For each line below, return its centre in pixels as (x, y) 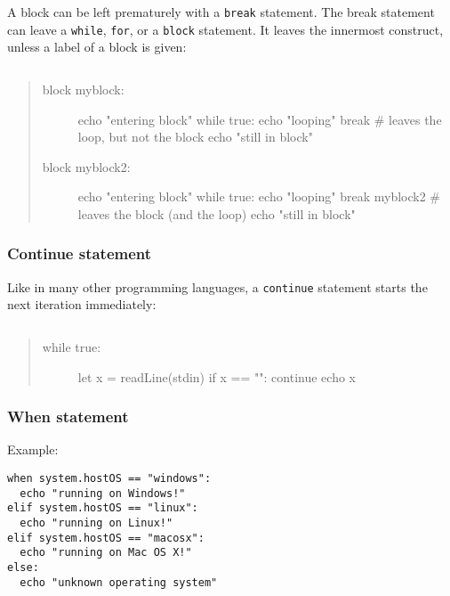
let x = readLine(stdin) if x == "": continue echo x (217, 376)
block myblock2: (86, 166)
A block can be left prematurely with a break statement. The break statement (221, 12)
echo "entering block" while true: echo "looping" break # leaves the (260, 119)
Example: (33, 449)
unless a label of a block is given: (97, 47)
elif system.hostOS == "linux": (103, 508)
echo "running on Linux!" (96, 523)
